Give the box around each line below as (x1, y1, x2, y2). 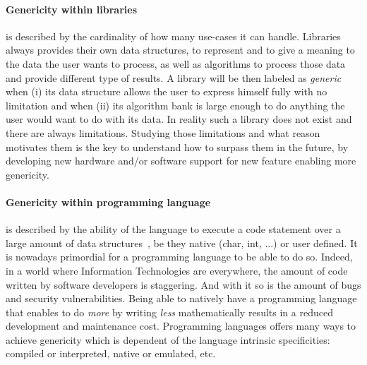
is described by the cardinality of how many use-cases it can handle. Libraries (6, 28, 341, 43)
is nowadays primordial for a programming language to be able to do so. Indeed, (6, 249, 353, 264)
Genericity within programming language (6, 194, 211, 209)
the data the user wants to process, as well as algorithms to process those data (6, 56, 346, 71)
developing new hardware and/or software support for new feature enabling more (6, 153, 356, 168)
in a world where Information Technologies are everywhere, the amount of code (6, 263, 348, 277)
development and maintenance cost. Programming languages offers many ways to (6, 318, 356, 333)
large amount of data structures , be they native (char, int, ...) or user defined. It (6, 235, 358, 250)
